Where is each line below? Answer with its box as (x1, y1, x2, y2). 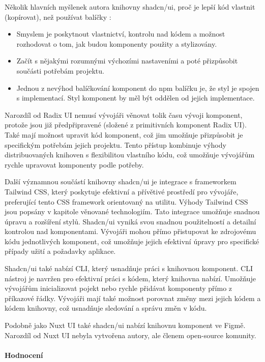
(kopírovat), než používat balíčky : (5, 11, 111, 22)
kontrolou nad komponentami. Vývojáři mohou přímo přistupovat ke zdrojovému (5, 226, 256, 237)
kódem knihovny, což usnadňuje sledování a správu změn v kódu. (5, 303, 207, 313)
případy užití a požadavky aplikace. (5, 246, 116, 256)
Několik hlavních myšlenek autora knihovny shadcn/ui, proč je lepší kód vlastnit (5, 2, 255, 12)
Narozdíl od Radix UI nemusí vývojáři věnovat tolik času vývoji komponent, (5, 109, 243, 120)
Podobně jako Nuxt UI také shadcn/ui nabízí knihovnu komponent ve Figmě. (5, 320, 246, 331)
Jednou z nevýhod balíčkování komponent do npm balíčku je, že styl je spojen (16, 82, 259, 93)
